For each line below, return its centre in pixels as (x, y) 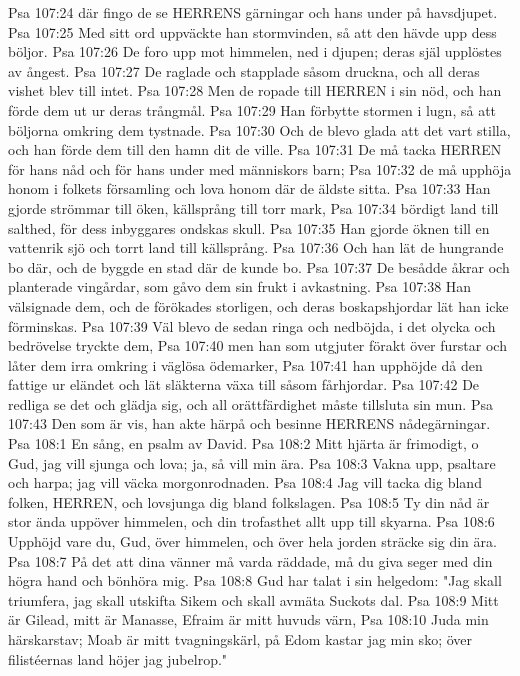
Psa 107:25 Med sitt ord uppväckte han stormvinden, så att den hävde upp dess (252, 31)
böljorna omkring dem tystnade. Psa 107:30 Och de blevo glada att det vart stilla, (259, 129)
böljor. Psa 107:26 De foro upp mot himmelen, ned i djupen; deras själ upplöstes (255, 51)
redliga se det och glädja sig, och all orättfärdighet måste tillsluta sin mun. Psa (250, 403)
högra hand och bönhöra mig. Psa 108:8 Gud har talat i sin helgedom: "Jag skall (255, 580)
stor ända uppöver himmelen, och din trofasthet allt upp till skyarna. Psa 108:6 (251, 521)
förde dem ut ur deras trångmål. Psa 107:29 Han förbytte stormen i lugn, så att (252, 109)
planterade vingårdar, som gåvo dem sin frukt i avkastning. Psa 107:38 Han (240, 286)
